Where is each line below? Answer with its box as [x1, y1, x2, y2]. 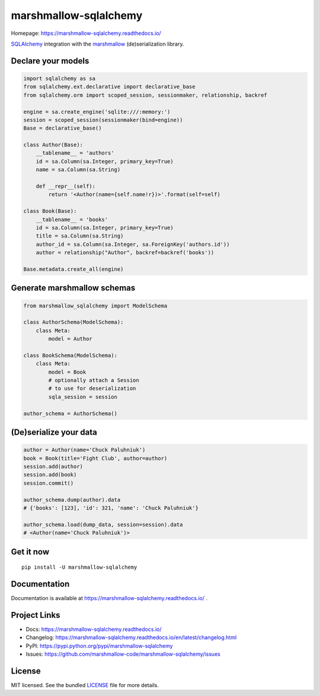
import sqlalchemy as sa [23, 75, 96, 82]
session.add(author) [23, 463, 83, 470]
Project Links [11, 610, 60, 620]
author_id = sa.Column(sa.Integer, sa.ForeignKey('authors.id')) [36, 240, 230, 248]
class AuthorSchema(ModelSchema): [23, 319, 124, 326]
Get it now [11, 547, 50, 557]
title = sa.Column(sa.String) [36, 233, 124, 239]
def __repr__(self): [36, 183, 96, 190]
